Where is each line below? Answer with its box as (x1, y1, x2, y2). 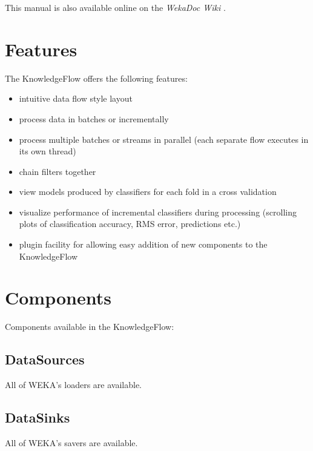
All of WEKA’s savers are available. (5, 436, 138, 449)
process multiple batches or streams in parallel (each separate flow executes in (19, 133, 309, 145)
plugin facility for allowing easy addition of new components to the (19, 238, 268, 251)
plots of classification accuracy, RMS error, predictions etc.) (19, 217, 241, 230)
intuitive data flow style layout (19, 92, 133, 105)
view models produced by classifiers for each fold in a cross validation (19, 185, 277, 198)
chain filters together (19, 165, 96, 177)
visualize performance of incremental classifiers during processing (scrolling (19, 205, 297, 218)
